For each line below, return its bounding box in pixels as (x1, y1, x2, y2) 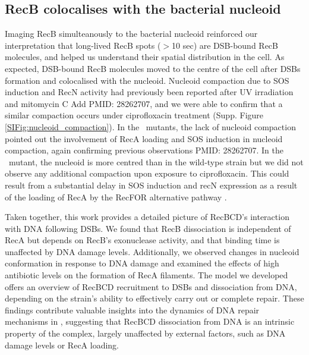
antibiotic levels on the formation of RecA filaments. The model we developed (5, 269, 288, 281)
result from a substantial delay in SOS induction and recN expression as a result (5, 178, 298, 191)
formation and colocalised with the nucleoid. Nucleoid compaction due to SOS (5, 74, 289, 86)
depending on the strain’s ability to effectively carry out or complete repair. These (5, 292, 304, 304)
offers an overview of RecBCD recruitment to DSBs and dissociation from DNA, (5, 280, 297, 293)
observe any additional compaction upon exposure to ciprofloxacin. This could (5, 167, 289, 180)
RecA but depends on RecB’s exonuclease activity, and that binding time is (5, 234, 280, 246)
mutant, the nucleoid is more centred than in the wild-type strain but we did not (8, 155, 304, 168)
